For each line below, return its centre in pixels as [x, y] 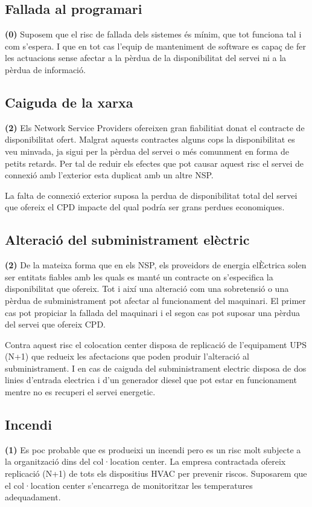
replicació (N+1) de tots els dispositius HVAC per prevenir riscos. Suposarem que [156, 473]
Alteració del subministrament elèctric [127, 240]
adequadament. [33, 497]
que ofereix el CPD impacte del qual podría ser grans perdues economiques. [145, 207]
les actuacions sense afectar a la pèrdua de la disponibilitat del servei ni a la [146, 58]
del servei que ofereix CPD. [55, 324]
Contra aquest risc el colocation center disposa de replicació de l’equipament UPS [156, 344]
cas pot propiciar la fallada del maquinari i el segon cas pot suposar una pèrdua [153, 312]
